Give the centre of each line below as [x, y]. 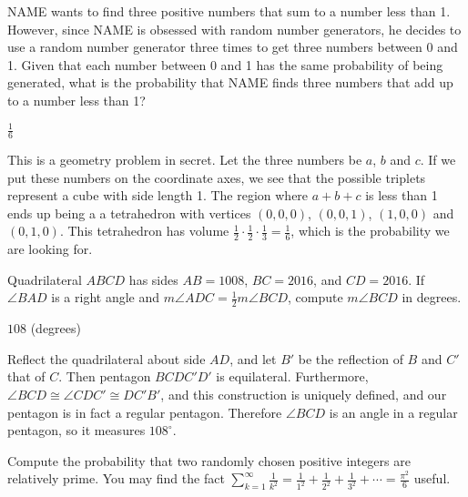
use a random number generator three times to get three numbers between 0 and [233, 47]
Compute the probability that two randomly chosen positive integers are [209, 460]
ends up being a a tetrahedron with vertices [129, 213]
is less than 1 [402, 195]
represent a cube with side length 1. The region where [158, 195]
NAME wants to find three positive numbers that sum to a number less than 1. [229, 11]
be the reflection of [351, 358]
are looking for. [50, 249]
